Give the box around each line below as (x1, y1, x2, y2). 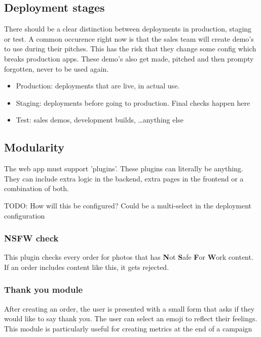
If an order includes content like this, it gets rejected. (4, 261, 169, 272)
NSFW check (4, 232, 59, 244)
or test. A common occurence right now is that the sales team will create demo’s (4, 33, 254, 44)
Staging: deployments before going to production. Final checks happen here (16, 97, 250, 108)
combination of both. (4, 183, 69, 194)
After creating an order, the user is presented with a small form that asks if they (4, 303, 255, 314)
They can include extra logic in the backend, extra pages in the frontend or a (4, 173, 244, 183)
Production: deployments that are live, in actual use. (16, 80, 180, 91)
